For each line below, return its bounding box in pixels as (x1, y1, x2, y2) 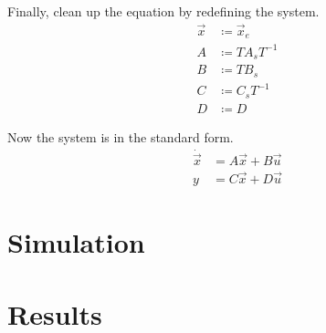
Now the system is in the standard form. (7, 127, 234, 146)
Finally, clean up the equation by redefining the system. (7, 2, 320, 20)
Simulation (7, 224, 145, 261)
